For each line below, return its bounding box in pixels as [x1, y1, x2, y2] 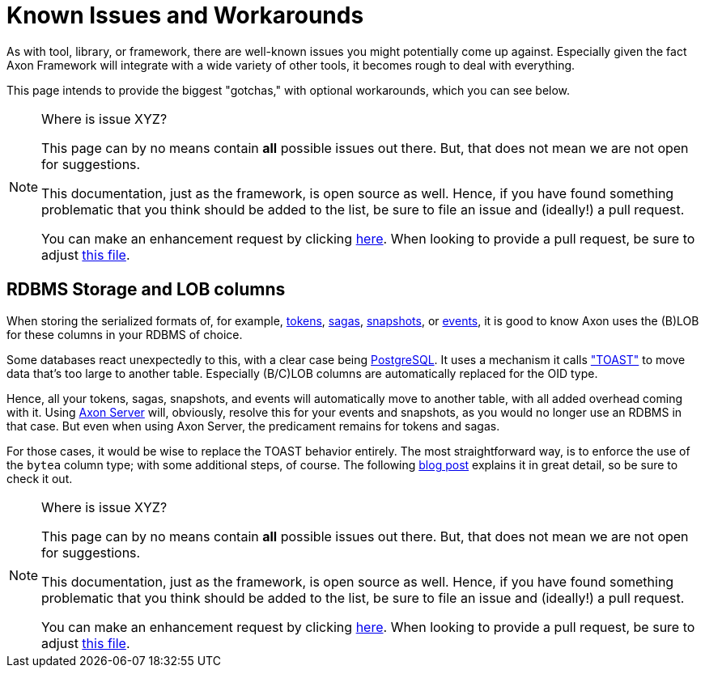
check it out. [6, 471, 73, 485]
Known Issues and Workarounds [6, 2, 364, 29]
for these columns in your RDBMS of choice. [6, 327, 243, 341]
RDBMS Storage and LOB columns [6, 279, 286, 300]
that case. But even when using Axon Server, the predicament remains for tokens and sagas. [6, 418, 500, 433]
